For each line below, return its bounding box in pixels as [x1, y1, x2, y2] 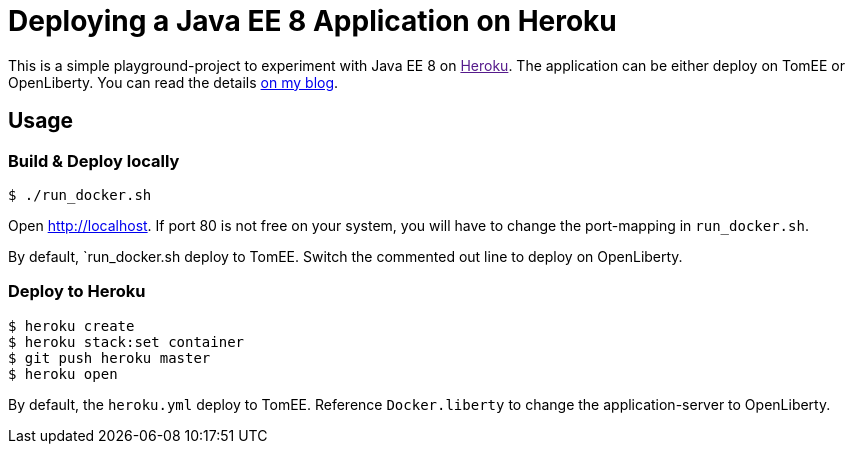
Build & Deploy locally [8, 150, 180, 171]
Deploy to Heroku [8, 281, 146, 302]
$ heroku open [8, 365, 118, 382]
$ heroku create [8, 317, 135, 334]
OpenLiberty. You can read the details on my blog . [8, 73, 339, 91]
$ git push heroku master [8, 349, 211, 366]
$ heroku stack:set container [8, 333, 245, 350]
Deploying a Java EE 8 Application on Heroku [8, 4, 617, 38]
